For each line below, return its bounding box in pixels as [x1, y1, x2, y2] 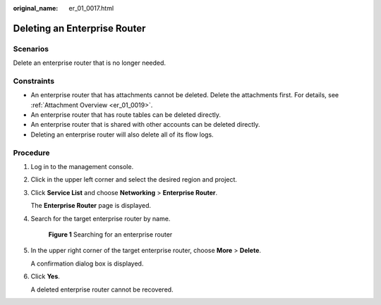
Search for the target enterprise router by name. [30, 214, 171, 223]
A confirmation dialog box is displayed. [30, 259, 144, 268]
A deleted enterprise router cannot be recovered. [30, 285, 174, 294]
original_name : [13, 4, 59, 12]
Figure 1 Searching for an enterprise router [48, 230, 173, 239]
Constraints [13, 76, 55, 86]
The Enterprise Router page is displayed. [30, 201, 152, 210]
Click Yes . [30, 272, 60, 281]
